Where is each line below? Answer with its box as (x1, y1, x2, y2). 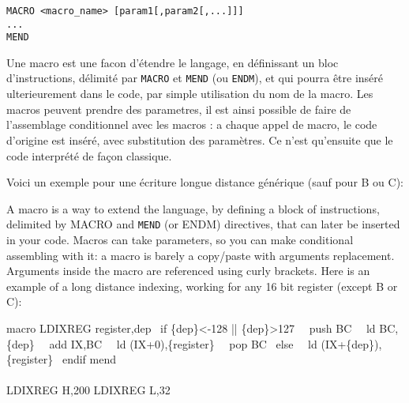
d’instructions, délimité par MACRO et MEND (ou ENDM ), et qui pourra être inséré (6, 70, 384, 86)
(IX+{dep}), (321, 335, 382, 352)
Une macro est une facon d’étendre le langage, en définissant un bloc (6, 54, 339, 70)
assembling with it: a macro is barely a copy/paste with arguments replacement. (6, 247, 395, 263)
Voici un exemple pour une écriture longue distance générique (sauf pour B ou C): (6, 174, 404, 190)
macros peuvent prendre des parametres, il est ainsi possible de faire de (6, 100, 351, 117)
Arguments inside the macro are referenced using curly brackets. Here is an (6, 262, 370, 279)
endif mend (62, 351, 116, 367)
